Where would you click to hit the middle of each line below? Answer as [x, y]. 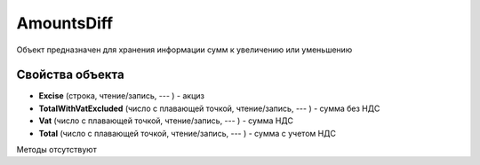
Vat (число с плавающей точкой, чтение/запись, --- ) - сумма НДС [166, 121]
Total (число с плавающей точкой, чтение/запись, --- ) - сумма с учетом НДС [188, 133]
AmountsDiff [65, 23]
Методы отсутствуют [56, 150]
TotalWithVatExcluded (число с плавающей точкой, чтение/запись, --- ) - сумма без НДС [209, 108]
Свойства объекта [70, 75]
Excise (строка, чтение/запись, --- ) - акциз [121, 96]
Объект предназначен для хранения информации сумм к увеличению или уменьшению [184, 50]
